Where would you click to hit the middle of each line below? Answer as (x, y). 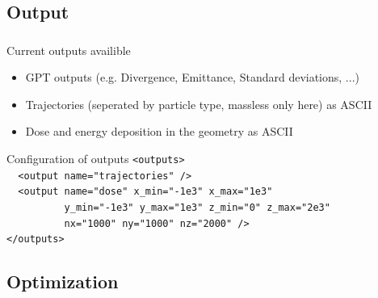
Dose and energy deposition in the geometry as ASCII (159, 131)
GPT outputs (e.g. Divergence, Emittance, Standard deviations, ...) (192, 77)
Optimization (63, 281)
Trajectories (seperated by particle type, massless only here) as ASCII (199, 104)
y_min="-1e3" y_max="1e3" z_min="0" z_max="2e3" (197, 208)
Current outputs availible (69, 50)
